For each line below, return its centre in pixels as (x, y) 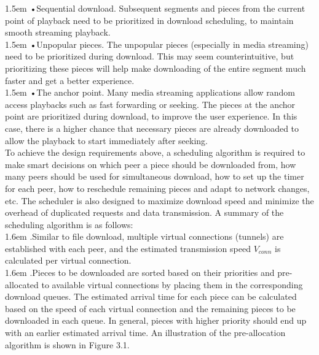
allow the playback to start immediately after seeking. (106, 140)
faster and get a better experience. (70, 80)
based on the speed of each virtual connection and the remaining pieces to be (150, 308)
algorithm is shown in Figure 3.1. (67, 344)
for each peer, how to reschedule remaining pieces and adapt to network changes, (157, 188)
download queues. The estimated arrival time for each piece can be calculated (151, 296)
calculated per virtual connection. (68, 260)
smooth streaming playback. (58, 32)
